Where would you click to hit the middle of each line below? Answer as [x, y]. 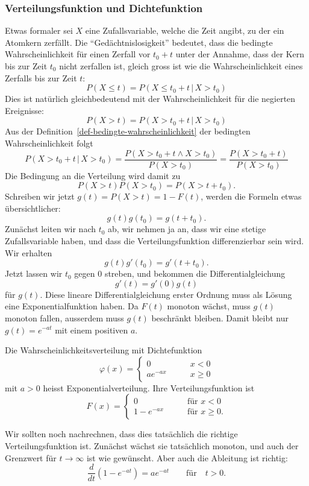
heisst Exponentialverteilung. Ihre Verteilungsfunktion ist [149, 387]
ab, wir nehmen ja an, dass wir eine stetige [187, 229]
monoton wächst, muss [209, 306]
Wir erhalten [29, 252]
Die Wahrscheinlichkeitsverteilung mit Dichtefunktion [104, 350]
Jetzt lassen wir [34, 273]
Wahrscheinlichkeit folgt [49, 143]
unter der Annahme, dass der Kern [240, 54]
